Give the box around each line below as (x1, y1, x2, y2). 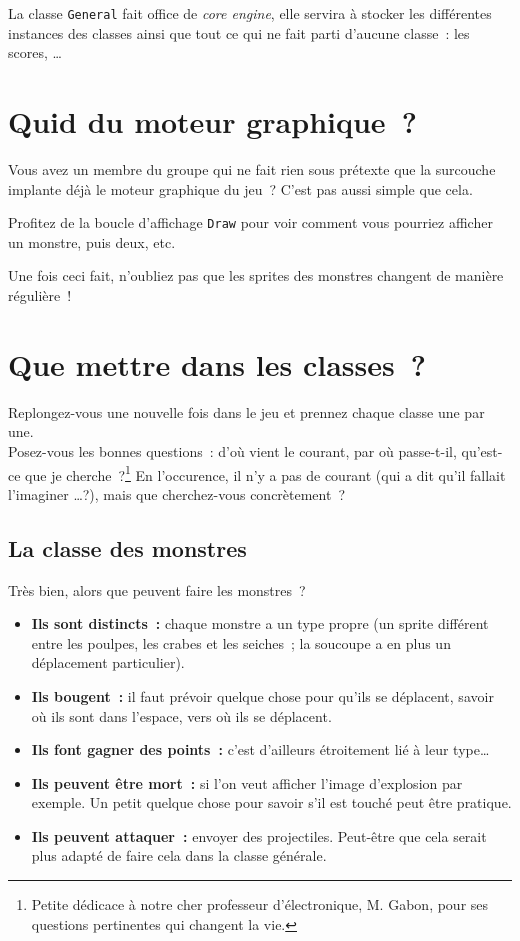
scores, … (8, 42, 62, 63)
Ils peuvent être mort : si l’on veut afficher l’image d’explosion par (31, 772, 463, 793)
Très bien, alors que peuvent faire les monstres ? (8, 579, 306, 600)
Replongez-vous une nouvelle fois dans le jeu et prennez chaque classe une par (8, 401, 485, 422)
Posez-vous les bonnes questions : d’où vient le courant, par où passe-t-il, (8, 440, 457, 461)
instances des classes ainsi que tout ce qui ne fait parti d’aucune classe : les (8, 22, 470, 43)
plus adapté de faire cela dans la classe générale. (31, 845, 327, 866)
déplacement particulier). (31, 652, 185, 673)
